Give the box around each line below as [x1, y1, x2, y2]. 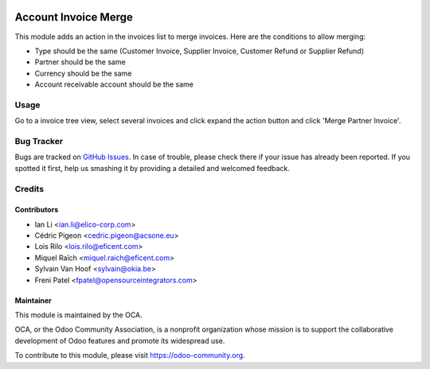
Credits [14, 183, 44, 194]
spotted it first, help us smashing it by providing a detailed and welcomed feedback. [14, 163, 290, 173]
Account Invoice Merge [14, 10, 133, 24]
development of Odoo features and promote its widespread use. [14, 336, 225, 345]
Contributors [14, 205, 59, 215]
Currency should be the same [34, 68, 132, 78]
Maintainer [14, 295, 52, 305]
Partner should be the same [34, 57, 127, 67]
